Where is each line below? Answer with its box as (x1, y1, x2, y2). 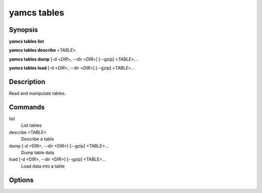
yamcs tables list (9, 39, 44, 45)
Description (9, 78, 46, 86)
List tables (21, 122, 42, 128)
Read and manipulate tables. (9, 90, 66, 96)
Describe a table (21, 136, 54, 142)
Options (9, 176, 34, 184)
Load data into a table (21, 163, 65, 169)
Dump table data (21, 150, 54, 155)
